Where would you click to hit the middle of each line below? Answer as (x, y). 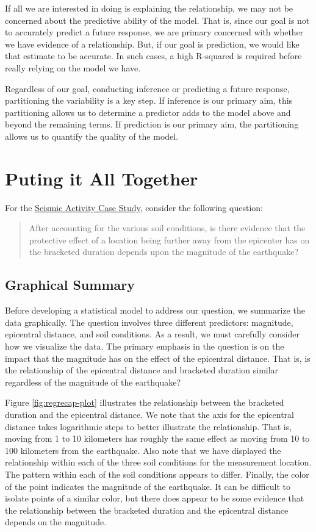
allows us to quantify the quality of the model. (92, 136)
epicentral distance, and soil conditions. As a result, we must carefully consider (152, 334)
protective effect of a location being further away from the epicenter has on (169, 239)
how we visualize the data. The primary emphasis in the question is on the (145, 346)
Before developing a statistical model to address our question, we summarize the (155, 310)
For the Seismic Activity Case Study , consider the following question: (134, 207)
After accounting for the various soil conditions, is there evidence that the (167, 228)
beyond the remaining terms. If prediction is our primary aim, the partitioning (152, 124)
